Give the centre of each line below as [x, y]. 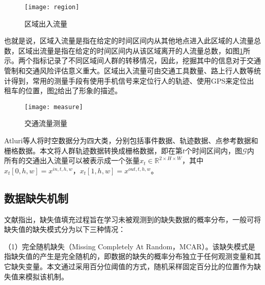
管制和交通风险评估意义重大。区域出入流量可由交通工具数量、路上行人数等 [129, 71]
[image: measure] [54, 107]
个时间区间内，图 [214, 150]
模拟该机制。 [47, 276]
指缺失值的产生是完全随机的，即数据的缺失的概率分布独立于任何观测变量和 [129, 256]
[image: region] [52, 7]
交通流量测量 [46, 123]
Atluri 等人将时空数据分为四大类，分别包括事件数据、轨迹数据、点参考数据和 [131, 140]
